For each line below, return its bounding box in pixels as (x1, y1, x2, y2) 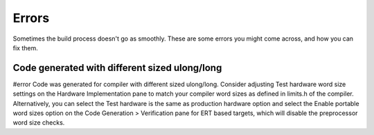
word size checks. (12, 118, 65, 127)
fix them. (12, 43, 38, 52)
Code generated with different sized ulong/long (12, 62, 222, 74)
